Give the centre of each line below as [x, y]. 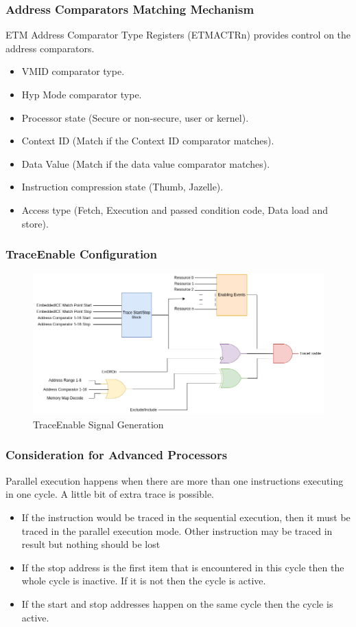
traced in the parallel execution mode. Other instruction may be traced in [177, 530]
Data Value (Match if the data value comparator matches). [146, 163]
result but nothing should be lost [91, 544]
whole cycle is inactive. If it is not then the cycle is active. [144, 581]
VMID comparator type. [73, 71]
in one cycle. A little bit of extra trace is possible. [110, 494]
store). [35, 223]
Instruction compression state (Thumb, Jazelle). [122, 187]
